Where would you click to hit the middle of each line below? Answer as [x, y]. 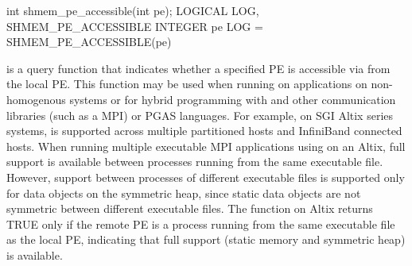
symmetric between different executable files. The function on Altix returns [190, 208]
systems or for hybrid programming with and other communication [233, 99]
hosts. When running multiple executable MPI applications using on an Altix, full [206, 146]
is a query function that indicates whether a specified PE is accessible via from [198, 68]
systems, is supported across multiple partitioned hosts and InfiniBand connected [204, 131]
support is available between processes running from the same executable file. [195, 162]
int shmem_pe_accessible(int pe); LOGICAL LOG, [133, 10]
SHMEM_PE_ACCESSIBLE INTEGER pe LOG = [135, 26]
